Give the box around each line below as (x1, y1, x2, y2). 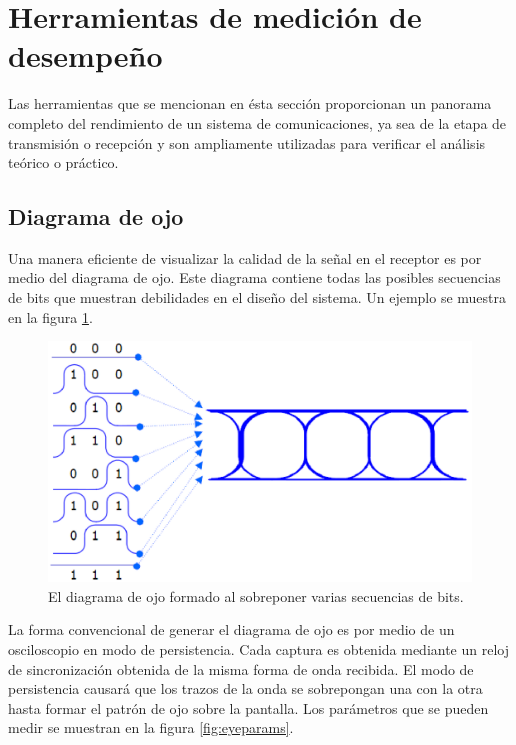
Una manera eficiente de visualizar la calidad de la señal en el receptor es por (8, 247, 482, 268)
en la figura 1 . (8, 306, 93, 327)
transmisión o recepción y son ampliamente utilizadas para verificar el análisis (8, 132, 486, 153)
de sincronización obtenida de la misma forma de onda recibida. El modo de (8, 658, 474, 679)
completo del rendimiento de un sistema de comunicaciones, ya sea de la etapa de (8, 112, 507, 133)
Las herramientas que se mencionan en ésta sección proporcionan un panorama (8, 93, 492, 114)
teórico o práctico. (8, 152, 119, 173)
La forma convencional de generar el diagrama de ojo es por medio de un (8, 619, 455, 640)
